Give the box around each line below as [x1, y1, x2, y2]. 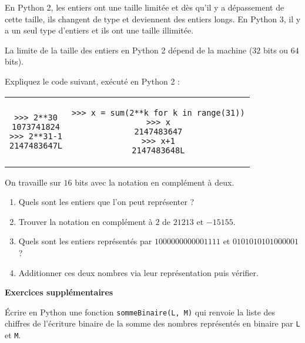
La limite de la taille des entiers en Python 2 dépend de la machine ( [5, 43, 253, 56]
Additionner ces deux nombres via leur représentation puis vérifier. [18, 266, 259, 278]
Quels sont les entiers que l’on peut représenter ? [18, 196, 195, 208]
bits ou [263, 43, 289, 56]
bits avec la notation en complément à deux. [75, 176, 234, 188]
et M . [5, 329, 21, 341]
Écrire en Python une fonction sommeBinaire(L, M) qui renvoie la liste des [5, 305, 276, 318]
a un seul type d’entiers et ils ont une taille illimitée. [5, 24, 194, 36]
